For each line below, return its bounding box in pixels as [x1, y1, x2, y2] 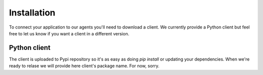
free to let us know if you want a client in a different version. [9, 30, 130, 36]
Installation [9, 7, 56, 18]
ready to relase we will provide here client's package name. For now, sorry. [9, 63, 160, 69]
